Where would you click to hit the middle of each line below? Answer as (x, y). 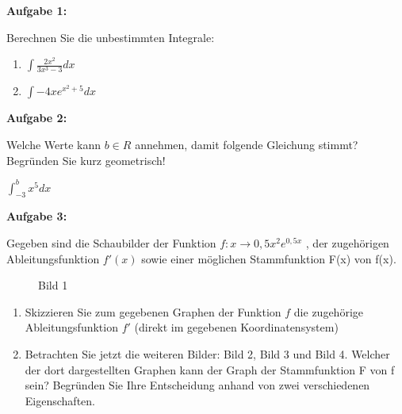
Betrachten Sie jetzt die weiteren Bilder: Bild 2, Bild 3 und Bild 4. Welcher (207, 353)
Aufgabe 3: (37, 216)
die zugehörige (328, 311)
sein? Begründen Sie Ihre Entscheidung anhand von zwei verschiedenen (197, 385)
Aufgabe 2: (37, 118)
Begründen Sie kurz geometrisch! (86, 160)
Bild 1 (53, 285)
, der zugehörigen (347, 243)
